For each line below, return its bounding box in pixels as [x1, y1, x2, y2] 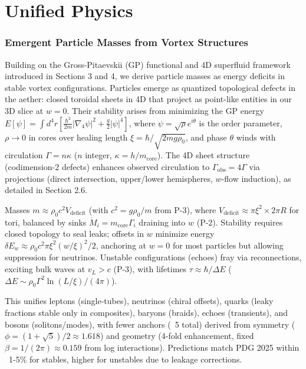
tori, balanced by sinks [5, 215, 87, 228]
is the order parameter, [199, 116, 282, 129]
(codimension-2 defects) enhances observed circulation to [5, 160, 210, 172]
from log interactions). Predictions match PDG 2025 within [84, 341, 300, 354]
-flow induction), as [221, 172, 291, 184]
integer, [85, 149, 112, 161]
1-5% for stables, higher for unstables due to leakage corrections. [8, 352, 242, 365]
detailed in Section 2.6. [5, 184, 88, 196]
